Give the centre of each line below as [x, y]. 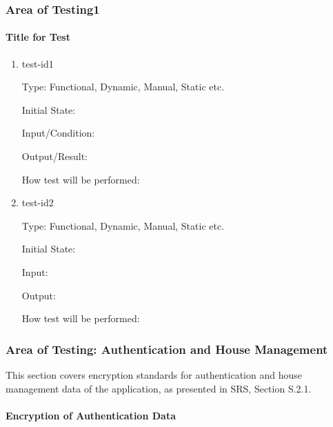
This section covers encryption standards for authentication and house [154, 374]
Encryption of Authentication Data [91, 415]
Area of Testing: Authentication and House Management [167, 349]
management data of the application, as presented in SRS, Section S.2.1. [159, 388]
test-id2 [38, 202]
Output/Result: [54, 156]
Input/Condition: [58, 133]
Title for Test [38, 37]
